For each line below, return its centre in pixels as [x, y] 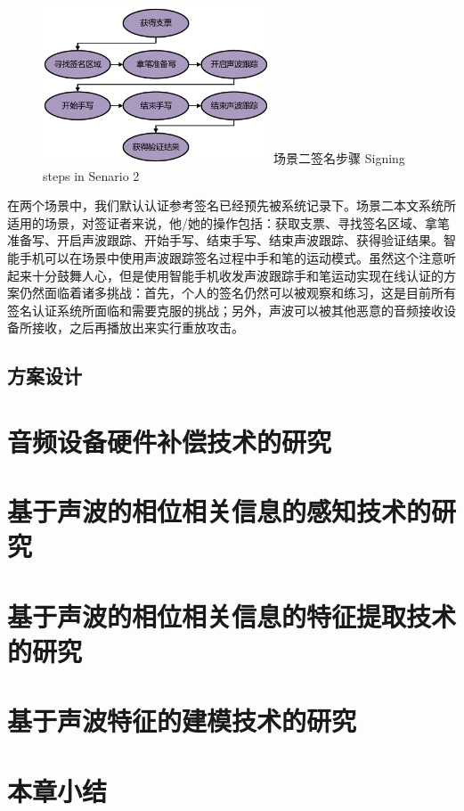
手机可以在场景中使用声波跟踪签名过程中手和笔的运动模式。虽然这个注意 [231, 257]
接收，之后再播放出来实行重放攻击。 [138, 328]
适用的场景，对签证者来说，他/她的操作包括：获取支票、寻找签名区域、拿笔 [228, 222]
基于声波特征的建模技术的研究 [182, 721]
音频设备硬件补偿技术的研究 [170, 441]
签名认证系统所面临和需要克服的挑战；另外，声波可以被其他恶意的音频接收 [225, 310]
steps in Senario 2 [91, 175]
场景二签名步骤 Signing [339, 158]
